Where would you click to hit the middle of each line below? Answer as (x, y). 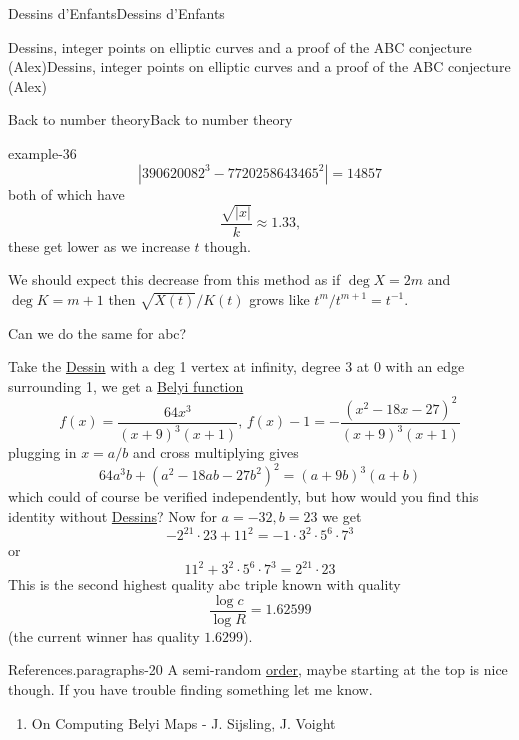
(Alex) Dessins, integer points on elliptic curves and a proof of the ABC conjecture (259, 66)
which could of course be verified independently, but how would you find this (243, 496)
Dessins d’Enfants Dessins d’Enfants (116, 13)
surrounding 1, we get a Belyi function (126, 385)
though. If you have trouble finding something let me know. (190, 689)
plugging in (42, 452)
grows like (279, 298)
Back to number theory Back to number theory (150, 119)
